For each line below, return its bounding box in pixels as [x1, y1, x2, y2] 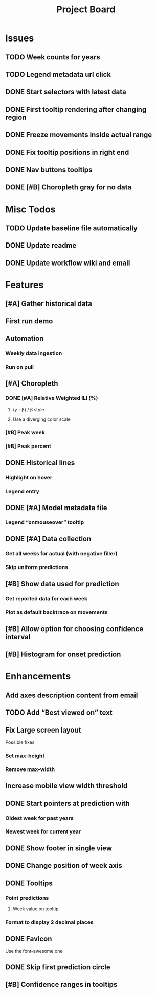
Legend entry [5, 488, 40, 495]
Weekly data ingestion [5, 350, 62, 357]
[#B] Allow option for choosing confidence [5, 624, 144, 633]
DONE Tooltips [5, 879, 53, 887]
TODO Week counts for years [5, 53, 101, 62]
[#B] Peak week [5, 429, 45, 436]
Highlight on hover [5, 474, 53, 481]
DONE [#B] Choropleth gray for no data [5, 183, 132, 192]
